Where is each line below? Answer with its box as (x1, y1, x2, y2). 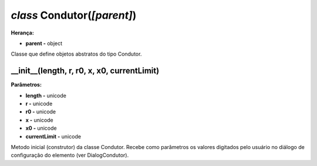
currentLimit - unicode (25, 133, 82, 140)
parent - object (25, 40, 63, 47)
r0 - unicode (25, 108, 56, 115)
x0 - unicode (25, 124, 57, 132)
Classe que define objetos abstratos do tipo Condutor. (11, 50, 142, 58)
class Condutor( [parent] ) (11, 9, 137, 22)
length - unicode (25, 92, 67, 99)
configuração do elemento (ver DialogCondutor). (11, 152, 129, 159)
